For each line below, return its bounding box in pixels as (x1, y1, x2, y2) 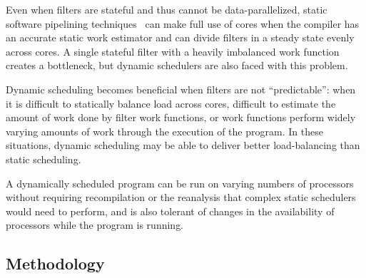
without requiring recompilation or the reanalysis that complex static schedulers (6, 190, 356, 205)
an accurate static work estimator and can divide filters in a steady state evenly (6, 30, 355, 45)
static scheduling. (6, 151, 81, 166)
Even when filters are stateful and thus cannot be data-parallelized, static (6, 2, 327, 16)
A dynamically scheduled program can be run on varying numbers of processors (6, 175, 354, 190)
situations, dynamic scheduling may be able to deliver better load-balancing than (6, 138, 360, 153)
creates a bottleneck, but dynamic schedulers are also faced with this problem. (6, 58, 348, 73)
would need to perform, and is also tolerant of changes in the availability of (6, 203, 335, 218)
